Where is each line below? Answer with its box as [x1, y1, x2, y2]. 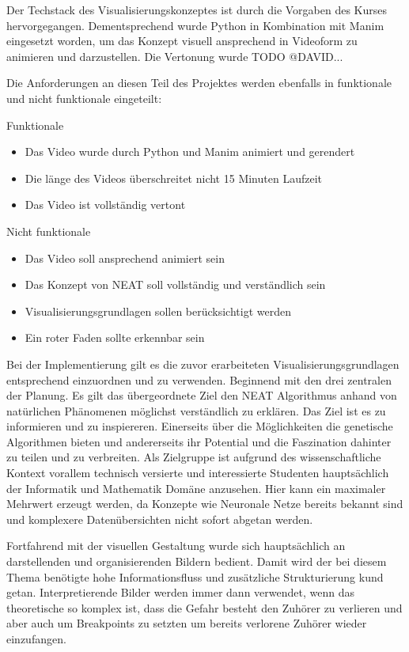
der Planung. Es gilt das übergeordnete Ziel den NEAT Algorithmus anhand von [6, 387, 397, 404]
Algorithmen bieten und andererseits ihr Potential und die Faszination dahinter [6, 433, 392, 449]
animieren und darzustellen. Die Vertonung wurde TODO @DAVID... [6, 47, 343, 64]
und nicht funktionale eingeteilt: [6, 89, 162, 106]
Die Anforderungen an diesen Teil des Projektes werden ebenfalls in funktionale [6, 74, 392, 91]
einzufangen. [6, 631, 66, 646]
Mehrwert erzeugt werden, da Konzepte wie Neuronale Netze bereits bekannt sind [6, 495, 403, 512]
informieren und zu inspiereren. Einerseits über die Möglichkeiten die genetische [6, 418, 393, 434]
